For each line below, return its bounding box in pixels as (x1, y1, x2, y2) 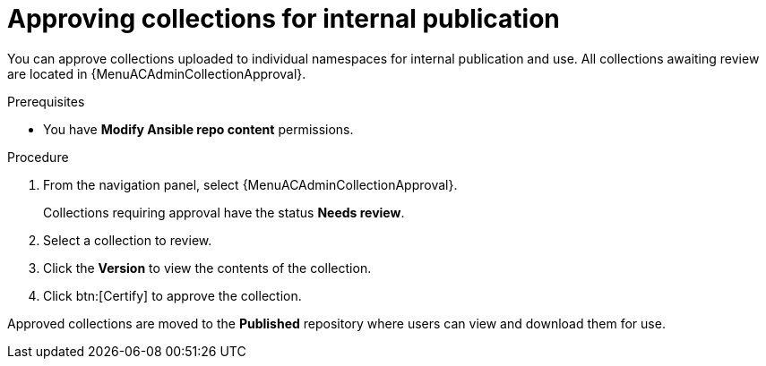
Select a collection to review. (43, 232, 212, 248)
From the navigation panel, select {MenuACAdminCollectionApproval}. (43, 176, 458, 192)
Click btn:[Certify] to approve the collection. (43, 287, 302, 303)
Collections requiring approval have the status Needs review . (43, 204, 405, 220)
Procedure (7, 149, 69, 165)
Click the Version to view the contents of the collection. (43, 260, 372, 276)
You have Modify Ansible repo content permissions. (43, 121, 354, 137)
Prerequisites (7, 93, 85, 109)
